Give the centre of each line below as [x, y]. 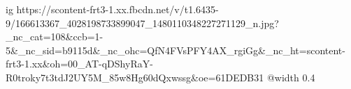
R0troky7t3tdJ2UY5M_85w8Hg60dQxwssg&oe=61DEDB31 [135, 77]
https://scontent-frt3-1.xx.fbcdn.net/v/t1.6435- [117, 9]
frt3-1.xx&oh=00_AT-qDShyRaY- [79, 64]
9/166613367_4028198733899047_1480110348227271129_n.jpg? [142, 23]
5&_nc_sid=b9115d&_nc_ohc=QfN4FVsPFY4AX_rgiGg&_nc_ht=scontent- [175, 50]
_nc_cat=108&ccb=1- [55, 37]
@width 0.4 [291, 77]
